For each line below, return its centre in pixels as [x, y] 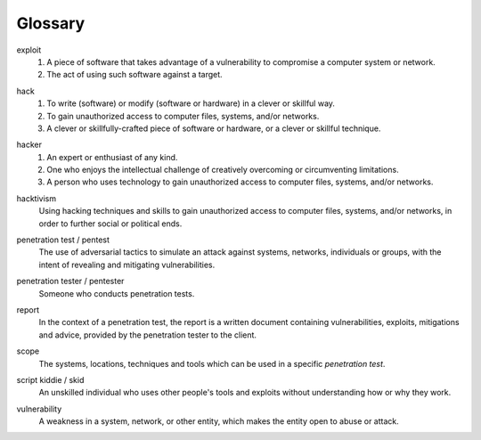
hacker [29, 145]
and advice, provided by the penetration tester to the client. [148, 335]
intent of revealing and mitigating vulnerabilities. [127, 265]
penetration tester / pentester [70, 281]
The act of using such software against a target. [135, 75]
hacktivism [37, 198]
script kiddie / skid [50, 379]
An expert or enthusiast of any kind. [112, 157]
